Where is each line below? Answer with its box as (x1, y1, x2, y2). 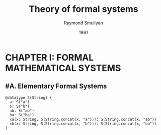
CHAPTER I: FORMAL (5, 52, 94, 63)
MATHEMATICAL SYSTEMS (5, 62, 121, 74)
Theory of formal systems (29, 3, 138, 15)
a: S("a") (9, 99, 30, 104)
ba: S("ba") (9, 112, 35, 117)
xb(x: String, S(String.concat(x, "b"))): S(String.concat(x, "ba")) (9, 121, 157, 126)
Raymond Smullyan (64, 20, 103, 26)
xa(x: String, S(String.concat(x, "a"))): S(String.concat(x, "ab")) (9, 117, 157, 122)
